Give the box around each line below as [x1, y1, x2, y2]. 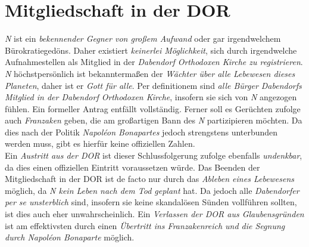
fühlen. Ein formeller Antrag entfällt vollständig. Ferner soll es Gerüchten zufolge [5, 102, 301, 115]
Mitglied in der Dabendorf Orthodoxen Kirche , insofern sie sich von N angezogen [5, 91, 297, 103]
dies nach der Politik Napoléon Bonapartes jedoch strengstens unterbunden [5, 125, 278, 138]
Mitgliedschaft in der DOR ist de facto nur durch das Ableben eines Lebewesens [5, 172, 295, 185]
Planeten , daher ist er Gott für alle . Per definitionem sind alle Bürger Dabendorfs [5, 79, 302, 91]
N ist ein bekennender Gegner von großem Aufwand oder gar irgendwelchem [5, 32, 281, 45]
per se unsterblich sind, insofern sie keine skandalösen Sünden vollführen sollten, [5, 196, 297, 208]
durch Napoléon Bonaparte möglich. [5, 231, 135, 243]
